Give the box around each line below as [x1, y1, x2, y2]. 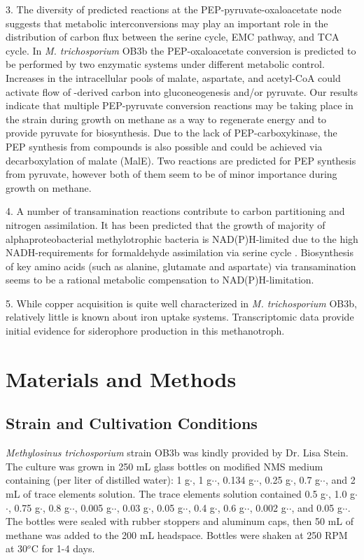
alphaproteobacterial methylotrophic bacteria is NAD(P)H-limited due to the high [6, 231, 358, 246]
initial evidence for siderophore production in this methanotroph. [6, 323, 285, 338]
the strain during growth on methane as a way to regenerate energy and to [6, 111, 327, 126]
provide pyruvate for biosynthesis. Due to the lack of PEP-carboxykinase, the [6, 125, 337, 140]
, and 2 [325, 472, 356, 487]
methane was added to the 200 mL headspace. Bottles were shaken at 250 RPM [6, 527, 348, 542]
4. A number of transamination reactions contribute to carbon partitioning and [6, 204, 345, 218]
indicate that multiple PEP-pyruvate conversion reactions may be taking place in [6, 98, 353, 113]
